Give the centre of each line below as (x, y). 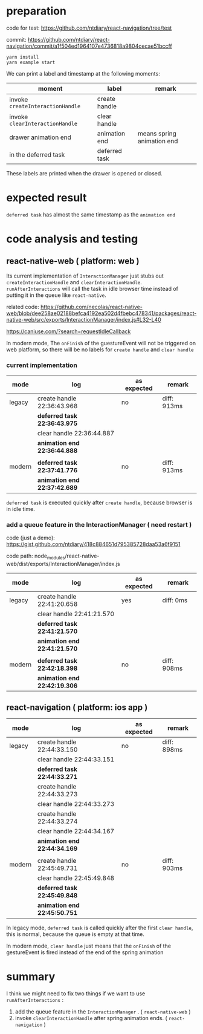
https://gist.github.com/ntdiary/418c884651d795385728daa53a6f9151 (93, 544)
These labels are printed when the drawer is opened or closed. (85, 173)
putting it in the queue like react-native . (56, 295)
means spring (157, 133)
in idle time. (21, 509)
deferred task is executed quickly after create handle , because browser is (99, 502)
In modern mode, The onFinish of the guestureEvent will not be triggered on (101, 343)
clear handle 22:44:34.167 (76, 831)
